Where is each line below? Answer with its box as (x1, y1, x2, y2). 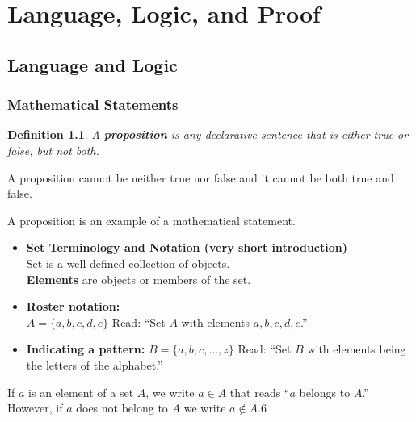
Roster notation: (26, 298, 120, 315)
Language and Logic (7, 52, 178, 77)
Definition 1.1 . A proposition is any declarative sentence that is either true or (7, 126, 409, 143)
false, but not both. (7, 141, 99, 158)
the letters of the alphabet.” (26, 356, 163, 373)
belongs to (299, 383, 351, 400)
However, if (7, 399, 63, 416)
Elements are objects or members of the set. (26, 270, 251, 287)
